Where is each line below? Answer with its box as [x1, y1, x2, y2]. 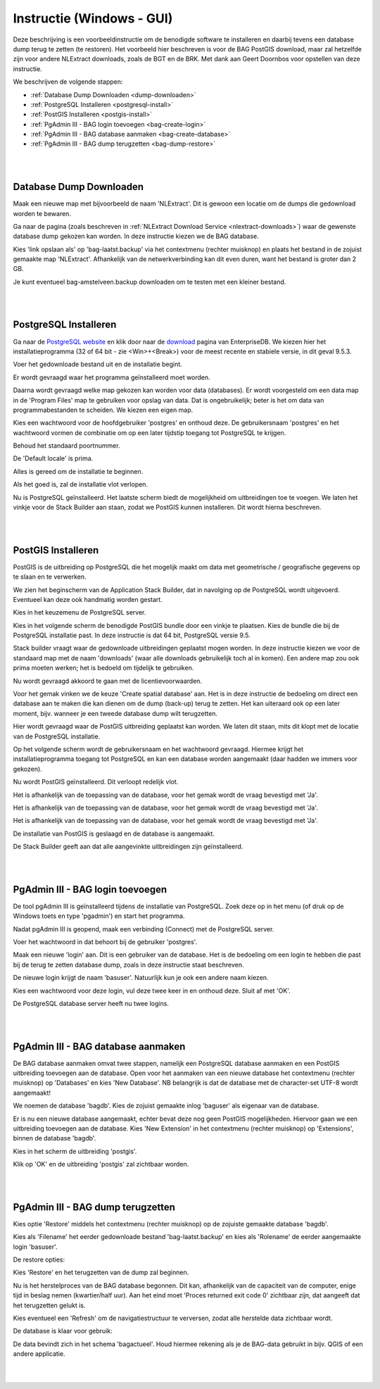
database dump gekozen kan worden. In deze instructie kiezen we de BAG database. [13, 232, 260, 241]
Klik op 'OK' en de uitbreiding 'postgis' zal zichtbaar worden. [13, 1160, 189, 1169]
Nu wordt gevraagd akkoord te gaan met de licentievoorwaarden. [13, 677, 203, 685]
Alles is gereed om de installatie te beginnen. [13, 467, 144, 475]
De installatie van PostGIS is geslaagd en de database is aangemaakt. [13, 829, 215, 838]
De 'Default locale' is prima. [13, 454, 94, 463]
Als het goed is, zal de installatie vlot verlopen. [13, 480, 148, 489]
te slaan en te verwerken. [13, 572, 87, 581]
